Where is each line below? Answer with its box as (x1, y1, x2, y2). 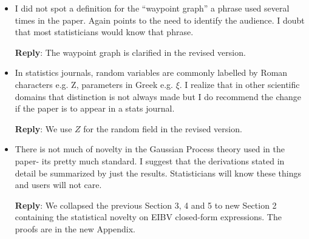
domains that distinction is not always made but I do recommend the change (15, 90, 302, 103)
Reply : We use (15, 122, 72, 135)
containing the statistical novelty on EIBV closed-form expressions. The (15, 210, 282, 223)
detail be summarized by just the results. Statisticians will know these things (15, 166, 302, 179)
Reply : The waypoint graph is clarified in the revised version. (15, 45, 246, 58)
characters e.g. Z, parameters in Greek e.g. (15, 78, 173, 90)
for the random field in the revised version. (83, 122, 242, 135)
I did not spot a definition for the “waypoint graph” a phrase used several (15, 2, 290, 14)
